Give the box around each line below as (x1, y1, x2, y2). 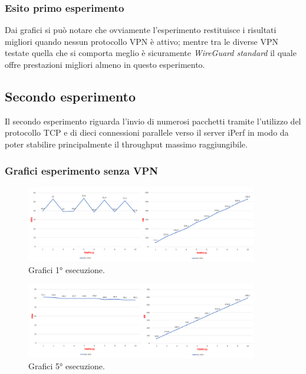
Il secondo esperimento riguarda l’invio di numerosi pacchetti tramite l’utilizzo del (5, 114, 301, 127)
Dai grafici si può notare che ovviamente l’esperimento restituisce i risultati (5, 24, 277, 36)
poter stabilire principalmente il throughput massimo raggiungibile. (5, 137, 248, 150)
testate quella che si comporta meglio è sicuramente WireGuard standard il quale (5, 47, 297, 59)
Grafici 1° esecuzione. (28, 263, 105, 275)
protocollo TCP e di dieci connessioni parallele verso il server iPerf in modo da (5, 126, 289, 139)
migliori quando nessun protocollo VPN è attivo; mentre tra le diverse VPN (5, 35, 278, 47)
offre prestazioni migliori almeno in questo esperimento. (5, 58, 205, 70)
